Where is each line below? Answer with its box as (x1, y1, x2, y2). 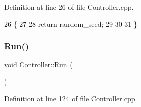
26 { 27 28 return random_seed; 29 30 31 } (4, 18, 138, 29)
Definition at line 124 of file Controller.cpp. (4, 93, 137, 103)
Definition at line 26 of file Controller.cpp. (4, 2, 134, 12)
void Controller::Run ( (4, 59, 73, 70)
